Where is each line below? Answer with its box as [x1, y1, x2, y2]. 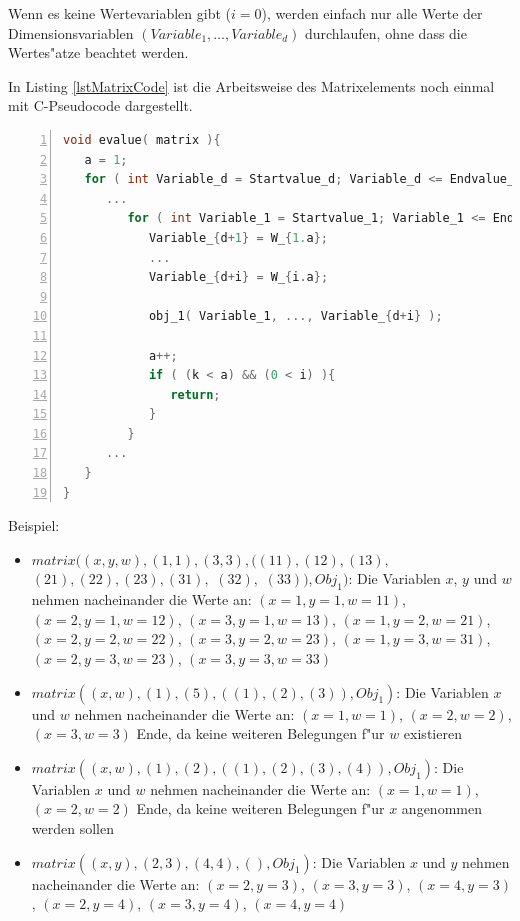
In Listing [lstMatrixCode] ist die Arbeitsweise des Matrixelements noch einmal [8, 75, 495, 96]
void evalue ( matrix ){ [63, 132, 221, 147]
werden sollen [31, 817, 114, 838]
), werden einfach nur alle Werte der [261, 3, 483, 23]
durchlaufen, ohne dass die [304, 22, 467, 43]
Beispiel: [8, 515, 60, 536]
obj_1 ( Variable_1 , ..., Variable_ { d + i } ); [148, 309, 443, 324]
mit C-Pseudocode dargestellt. [8, 95, 193, 116]
